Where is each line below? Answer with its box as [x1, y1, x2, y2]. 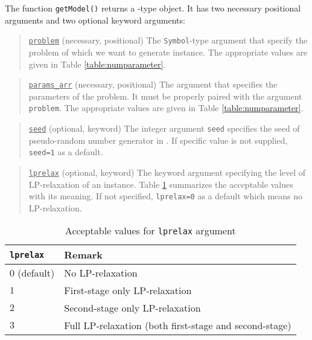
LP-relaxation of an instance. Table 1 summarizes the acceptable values [28, 178, 293, 190]
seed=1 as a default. [28, 146, 103, 158]
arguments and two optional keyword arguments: [5, 13, 185, 26]
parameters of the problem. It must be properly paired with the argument [28, 89, 302, 102]
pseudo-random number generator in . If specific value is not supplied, [28, 133, 288, 146]
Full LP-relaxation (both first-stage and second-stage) [64, 318, 291, 333]
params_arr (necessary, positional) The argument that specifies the [28, 78, 278, 91]
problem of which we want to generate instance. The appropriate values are [28, 45, 308, 58]
